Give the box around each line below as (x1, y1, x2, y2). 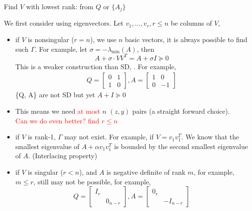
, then (137, 44, 155, 54)
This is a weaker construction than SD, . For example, (15, 61, 176, 71)
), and (79, 166, 97, 177)
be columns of (171, 18, 212, 28)
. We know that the (181, 132, 239, 142)
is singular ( (28, 166, 63, 177)
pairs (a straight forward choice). (132, 105, 230, 116)
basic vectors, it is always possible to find (125, 34, 248, 45)
